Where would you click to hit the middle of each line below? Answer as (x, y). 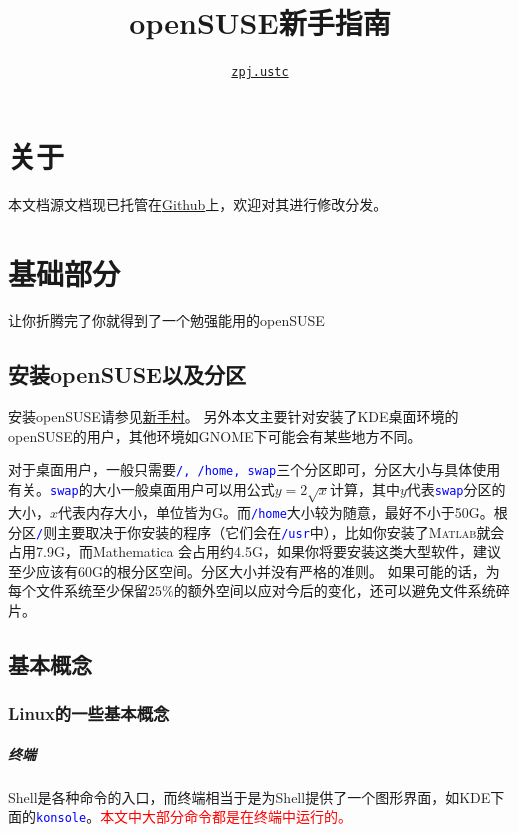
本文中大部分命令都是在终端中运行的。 (226, 816)
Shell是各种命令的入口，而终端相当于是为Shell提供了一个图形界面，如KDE (249, 796)
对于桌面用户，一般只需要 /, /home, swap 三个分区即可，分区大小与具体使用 (254, 469)
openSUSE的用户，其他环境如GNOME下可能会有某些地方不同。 (215, 435)
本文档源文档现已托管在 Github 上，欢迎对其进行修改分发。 (198, 203)
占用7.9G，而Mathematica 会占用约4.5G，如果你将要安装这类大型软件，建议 (254, 551)
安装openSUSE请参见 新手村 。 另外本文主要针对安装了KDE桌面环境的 (233, 416)
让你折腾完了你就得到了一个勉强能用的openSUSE (166, 320)
